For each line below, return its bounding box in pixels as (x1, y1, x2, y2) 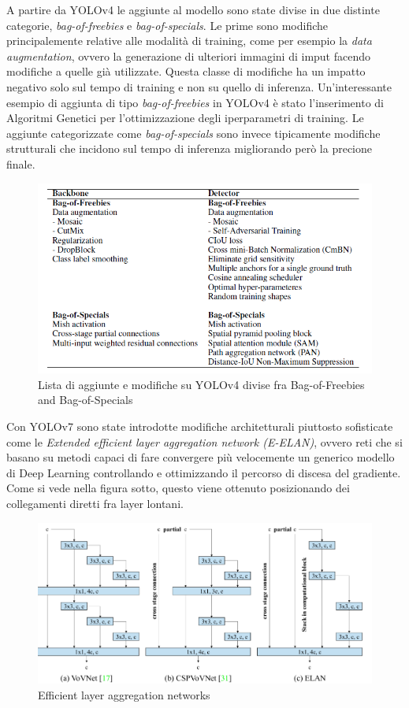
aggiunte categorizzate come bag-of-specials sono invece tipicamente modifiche (6, 124, 381, 141)
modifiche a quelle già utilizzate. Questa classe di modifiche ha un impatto (6, 63, 366, 80)
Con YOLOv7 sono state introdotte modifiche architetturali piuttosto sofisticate (6, 418, 393, 435)
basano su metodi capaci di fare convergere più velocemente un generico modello (6, 449, 395, 465)
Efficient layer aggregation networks (38, 686, 210, 702)
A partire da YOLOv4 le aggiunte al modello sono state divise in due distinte (6, 2, 380, 17)
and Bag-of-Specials (38, 391, 133, 408)
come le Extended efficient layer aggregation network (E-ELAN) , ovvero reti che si (6, 433, 403, 450)
